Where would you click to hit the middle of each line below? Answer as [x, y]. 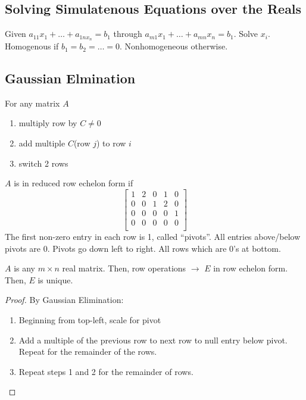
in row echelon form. [251, 268]
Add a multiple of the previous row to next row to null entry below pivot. [153, 340]
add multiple [42, 143]
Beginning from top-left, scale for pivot [90, 319]
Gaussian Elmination [70, 78]
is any [25, 268]
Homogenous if [32, 46]
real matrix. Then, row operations [124, 268]
